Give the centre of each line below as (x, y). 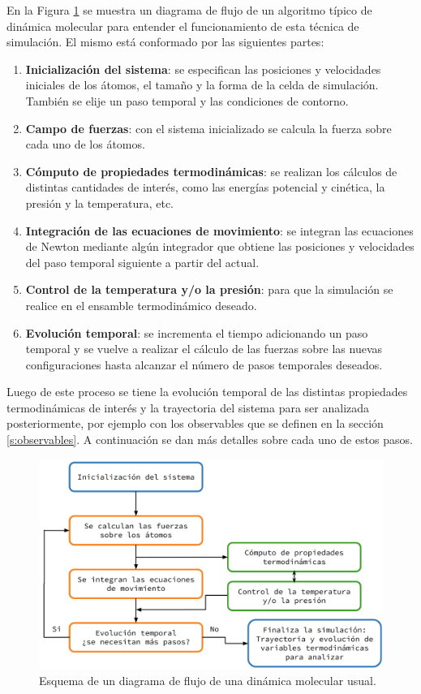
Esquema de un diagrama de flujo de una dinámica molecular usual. (208, 680)
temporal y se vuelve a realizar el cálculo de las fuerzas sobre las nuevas (204, 349)
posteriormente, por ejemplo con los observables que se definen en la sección (195, 423)
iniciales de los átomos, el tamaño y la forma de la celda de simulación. (202, 85)
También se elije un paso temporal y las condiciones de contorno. (187, 100)
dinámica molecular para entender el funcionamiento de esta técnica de (183, 26)
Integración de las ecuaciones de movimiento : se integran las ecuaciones (219, 230)
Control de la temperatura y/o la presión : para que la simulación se (209, 289)
